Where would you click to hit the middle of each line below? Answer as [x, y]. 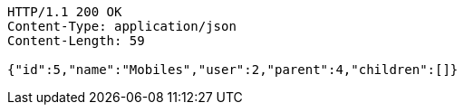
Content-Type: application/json [122, 26]
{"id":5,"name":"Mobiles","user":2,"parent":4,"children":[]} [233, 70]
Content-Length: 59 [76, 41]
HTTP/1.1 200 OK [65, 12]
